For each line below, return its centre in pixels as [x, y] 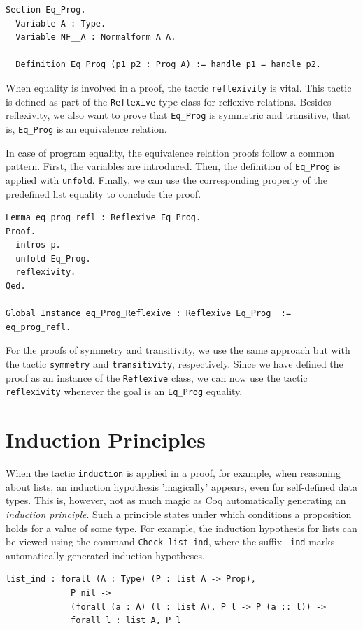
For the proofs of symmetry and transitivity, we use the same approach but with [178, 350]
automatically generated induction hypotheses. [105, 555]
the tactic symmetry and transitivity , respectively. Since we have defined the [175, 364]
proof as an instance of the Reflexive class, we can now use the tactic [157, 377]
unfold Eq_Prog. [53, 258]
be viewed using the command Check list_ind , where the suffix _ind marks [170, 542]
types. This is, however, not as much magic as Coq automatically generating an [176, 500]
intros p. [38, 245]
